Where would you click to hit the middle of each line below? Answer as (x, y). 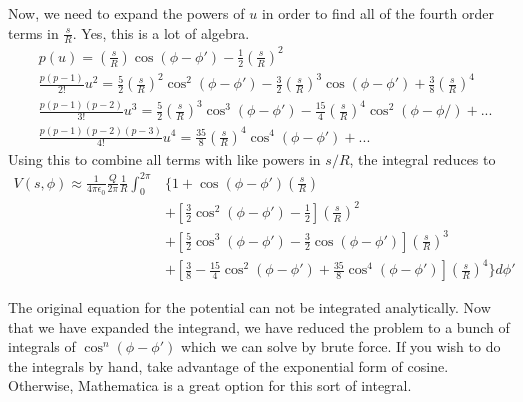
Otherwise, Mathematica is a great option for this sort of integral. (210, 385)
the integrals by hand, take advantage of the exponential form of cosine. (228, 365)
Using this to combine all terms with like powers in (164, 158)
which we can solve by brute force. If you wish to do (340, 346)
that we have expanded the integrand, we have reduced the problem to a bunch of (259, 326)
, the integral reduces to (422, 158)
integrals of (42, 346)
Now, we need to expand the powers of (126, 13)
